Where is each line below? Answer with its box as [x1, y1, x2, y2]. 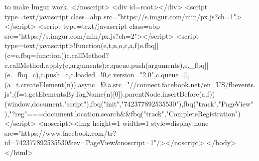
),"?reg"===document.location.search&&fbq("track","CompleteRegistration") [4, 108, 241, 118]
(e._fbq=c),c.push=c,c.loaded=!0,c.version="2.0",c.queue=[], [4, 69, 190, 80]
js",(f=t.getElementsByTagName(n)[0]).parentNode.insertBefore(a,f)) [4, 89, 215, 99]
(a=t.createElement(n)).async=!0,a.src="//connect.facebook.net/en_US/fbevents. [4, 79, 256, 89]
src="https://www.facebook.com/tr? [4, 127, 117, 138]
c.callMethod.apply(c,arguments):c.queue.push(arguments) [4, 59, 183, 70]
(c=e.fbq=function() [4, 50, 67, 60]
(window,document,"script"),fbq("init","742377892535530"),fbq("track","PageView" [4, 98, 254, 108]
